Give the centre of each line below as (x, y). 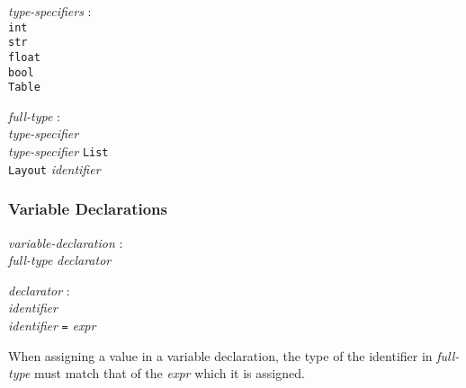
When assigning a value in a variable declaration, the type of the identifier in (220, 355)
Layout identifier (54, 168)
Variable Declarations (88, 209)
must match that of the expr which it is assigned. (170, 373)
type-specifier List (58, 151)
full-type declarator (60, 260)
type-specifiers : (50, 11)
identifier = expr (52, 325)
